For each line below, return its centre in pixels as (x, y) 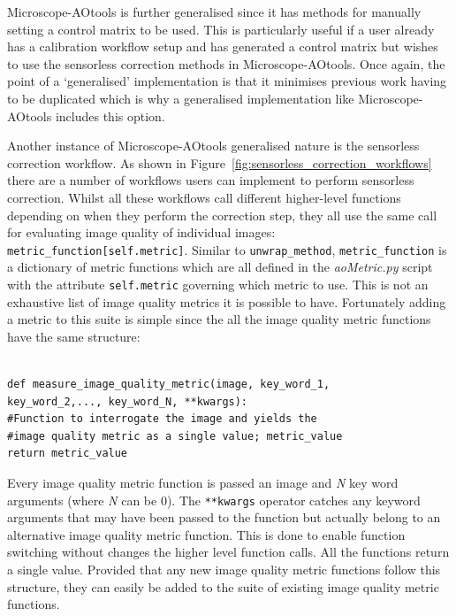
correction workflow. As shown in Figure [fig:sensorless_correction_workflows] (220, 162)
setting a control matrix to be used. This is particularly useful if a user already (221, 29)
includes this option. (110, 115)
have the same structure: (74, 336)
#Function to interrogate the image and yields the (162, 419)
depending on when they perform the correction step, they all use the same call (222, 215)
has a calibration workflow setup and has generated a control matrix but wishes (223, 46)
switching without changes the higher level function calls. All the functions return (228, 552)
